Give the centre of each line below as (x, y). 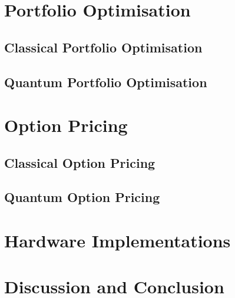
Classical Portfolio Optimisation (103, 47)
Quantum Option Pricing (82, 197)
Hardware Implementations (117, 241)
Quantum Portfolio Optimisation (106, 82)
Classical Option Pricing (80, 162)
